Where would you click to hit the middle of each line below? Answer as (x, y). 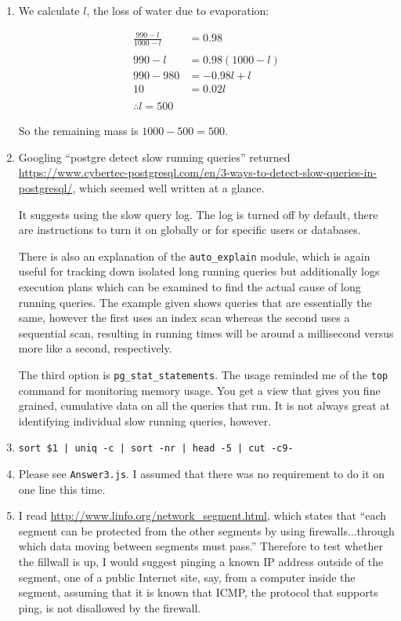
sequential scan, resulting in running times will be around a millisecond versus (206, 332)
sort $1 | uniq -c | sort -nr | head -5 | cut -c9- (156, 449)
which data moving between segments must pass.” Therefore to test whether (201, 546)
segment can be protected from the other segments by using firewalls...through (206, 530)
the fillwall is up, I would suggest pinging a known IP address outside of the (201, 562)
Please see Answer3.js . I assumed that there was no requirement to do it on (202, 474)
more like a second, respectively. (95, 348)
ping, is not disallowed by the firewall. (110, 607)
